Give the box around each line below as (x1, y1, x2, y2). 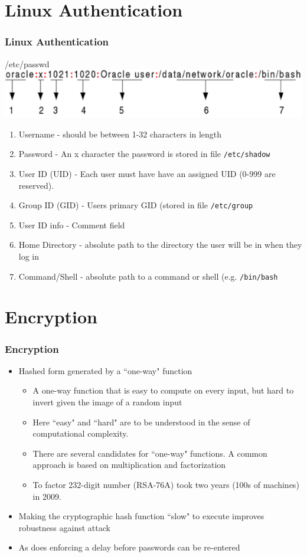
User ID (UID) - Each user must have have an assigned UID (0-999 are (18, 167, 276, 179)
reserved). (18, 179, 54, 191)
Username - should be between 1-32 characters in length (18, 127, 222, 140)
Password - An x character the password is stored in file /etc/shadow (18, 148, 270, 160)
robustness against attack (18, 521, 110, 533)
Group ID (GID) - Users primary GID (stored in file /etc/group (18, 199, 253, 211)
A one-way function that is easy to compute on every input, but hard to (32, 384, 294, 397)
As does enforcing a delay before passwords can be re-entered (18, 541, 240, 553)
